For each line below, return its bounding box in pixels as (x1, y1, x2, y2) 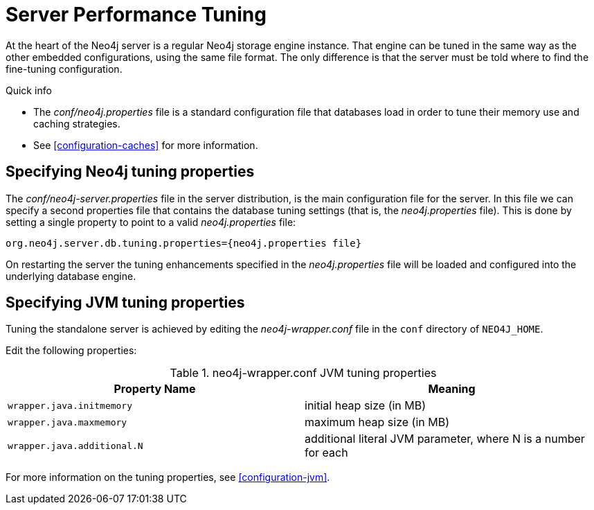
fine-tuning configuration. (6, 62, 123, 75)
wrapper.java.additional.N (8, 440, 143, 451)
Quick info (6, 84, 52, 96)
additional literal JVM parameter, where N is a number (305, 432, 585, 446)
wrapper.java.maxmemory (8, 416, 127, 428)
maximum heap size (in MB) (305, 415, 449, 430)
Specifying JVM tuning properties (6, 294, 245, 312)
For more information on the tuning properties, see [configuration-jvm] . (6, 471, 330, 484)
